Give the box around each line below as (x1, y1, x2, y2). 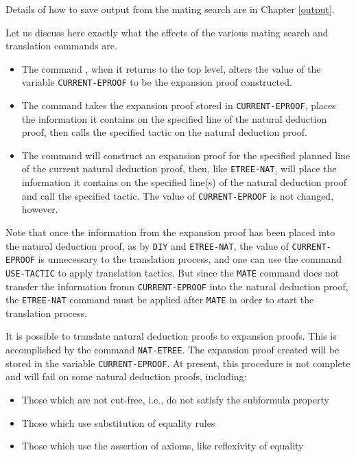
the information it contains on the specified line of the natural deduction (21, 111, 327, 126)
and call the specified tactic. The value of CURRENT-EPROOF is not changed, (21, 188, 334, 202)
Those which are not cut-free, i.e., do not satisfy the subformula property (21, 392, 329, 406)
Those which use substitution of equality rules (21, 415, 215, 430)
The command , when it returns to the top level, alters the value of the (21, 61, 321, 75)
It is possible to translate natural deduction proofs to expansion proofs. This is (5, 329, 337, 343)
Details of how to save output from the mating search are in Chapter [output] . (5, 2, 335, 16)
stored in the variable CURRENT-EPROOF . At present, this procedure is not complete (5, 355, 351, 370)
